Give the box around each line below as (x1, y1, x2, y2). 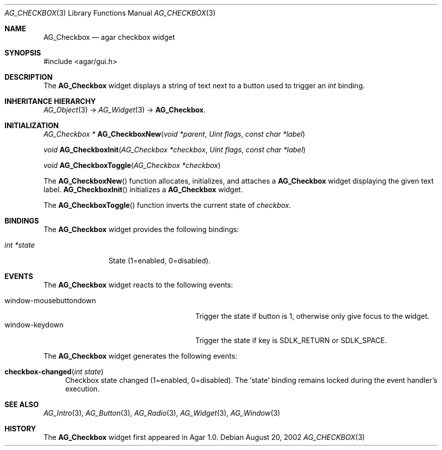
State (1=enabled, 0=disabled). (108, 256, 211, 265)
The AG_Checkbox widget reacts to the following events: (43, 280, 233, 289)
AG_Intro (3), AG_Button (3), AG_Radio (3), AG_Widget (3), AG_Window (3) (43, 409, 280, 417)
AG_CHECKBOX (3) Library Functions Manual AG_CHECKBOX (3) (5, 9, 216, 17)
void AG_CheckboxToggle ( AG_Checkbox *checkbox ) (43, 161, 221, 170)
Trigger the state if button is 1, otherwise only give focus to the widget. (195, 312, 429, 320)
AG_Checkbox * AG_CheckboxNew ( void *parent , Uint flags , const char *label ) (43, 130, 305, 138)
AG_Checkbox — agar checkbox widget (43, 33, 175, 41)
